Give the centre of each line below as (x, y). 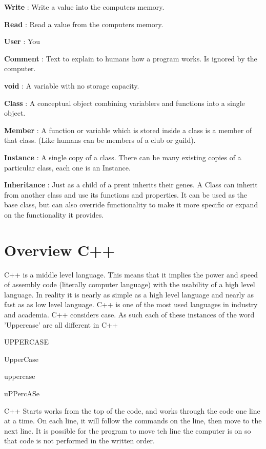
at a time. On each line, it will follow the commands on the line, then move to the (133, 421)
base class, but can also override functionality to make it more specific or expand (131, 205)
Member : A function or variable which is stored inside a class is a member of (128, 130)
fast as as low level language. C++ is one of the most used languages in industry (131, 304)
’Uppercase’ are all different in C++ (61, 324)
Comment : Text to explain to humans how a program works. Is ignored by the (131, 58)
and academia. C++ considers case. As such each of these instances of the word (129, 314)
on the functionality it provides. (54, 214)
